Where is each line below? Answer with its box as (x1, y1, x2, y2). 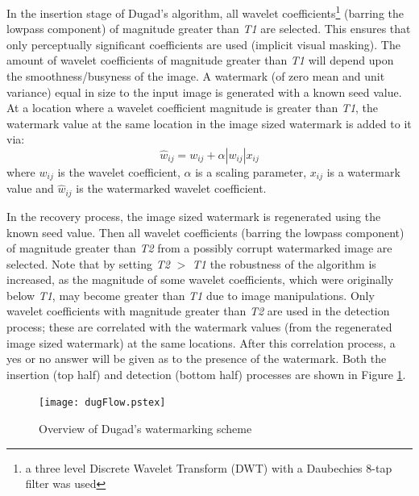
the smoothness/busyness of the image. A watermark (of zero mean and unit (6, 68, 385, 85)
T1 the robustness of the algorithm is (192, 255, 376, 272)
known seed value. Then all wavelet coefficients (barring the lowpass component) (6, 223, 404, 240)
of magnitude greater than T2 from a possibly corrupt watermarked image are (6, 240, 392, 256)
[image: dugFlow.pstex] (39, 397, 166, 409)
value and (6, 180, 54, 197)
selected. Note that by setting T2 (6, 255, 170, 272)
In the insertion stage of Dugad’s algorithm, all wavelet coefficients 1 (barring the (6, 2, 404, 21)
